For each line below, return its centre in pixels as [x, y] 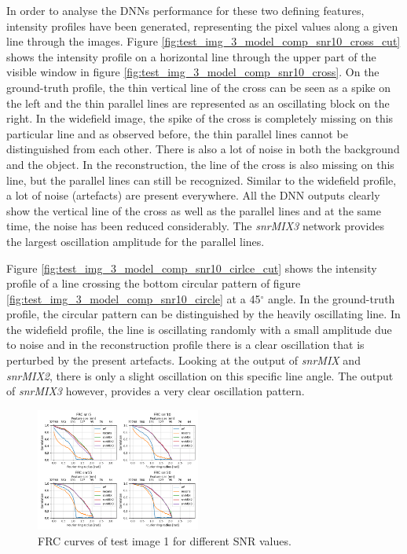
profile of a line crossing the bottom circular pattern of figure [154, 283]
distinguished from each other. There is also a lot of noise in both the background [203, 149]
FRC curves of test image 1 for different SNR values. [165, 541]
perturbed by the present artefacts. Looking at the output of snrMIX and [183, 360]
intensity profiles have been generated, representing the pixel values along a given [202, 26]
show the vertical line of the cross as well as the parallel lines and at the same [194, 210]
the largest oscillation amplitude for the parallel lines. [136, 241]
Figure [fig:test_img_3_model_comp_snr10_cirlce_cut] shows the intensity [192, 268]
